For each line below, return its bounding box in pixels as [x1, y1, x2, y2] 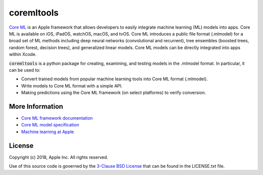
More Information [9, 102, 63, 110]
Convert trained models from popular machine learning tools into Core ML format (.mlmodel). [21, 76, 208, 82]
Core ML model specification [21, 122, 79, 128]
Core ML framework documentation [21, 115, 93, 121]
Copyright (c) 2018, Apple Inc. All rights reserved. [9, 154, 108, 160]
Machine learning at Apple [21, 129, 74, 135]
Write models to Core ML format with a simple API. [21, 83, 123, 88]
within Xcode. [9, 52, 37, 57]
